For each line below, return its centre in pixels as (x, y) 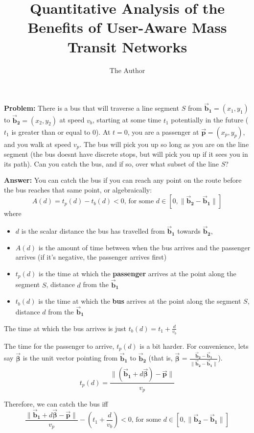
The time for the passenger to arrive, (59, 346)
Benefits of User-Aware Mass (127, 27)
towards (189, 231)
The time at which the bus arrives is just (65, 328)
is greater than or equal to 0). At (61, 132)
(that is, (161, 358)
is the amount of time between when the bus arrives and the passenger (144, 247)
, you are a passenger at (163, 132)
